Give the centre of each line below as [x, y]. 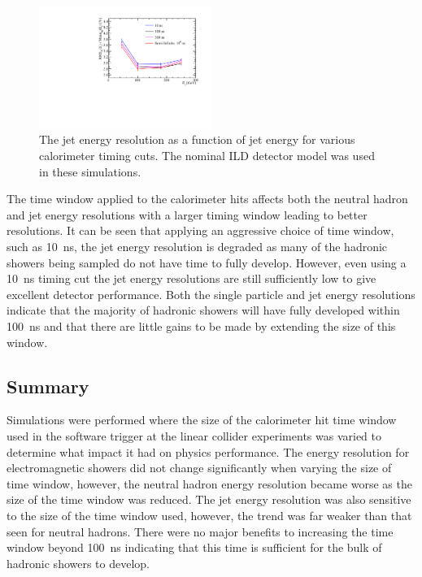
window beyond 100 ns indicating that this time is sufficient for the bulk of [194, 547]
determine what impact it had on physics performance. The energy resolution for [208, 451]
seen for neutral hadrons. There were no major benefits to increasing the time [200, 531]
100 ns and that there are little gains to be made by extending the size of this [201, 325]
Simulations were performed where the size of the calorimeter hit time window [202, 420]
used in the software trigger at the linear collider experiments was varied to [194, 435]
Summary [48, 386]
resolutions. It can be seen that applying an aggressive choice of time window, [200, 230]
